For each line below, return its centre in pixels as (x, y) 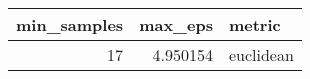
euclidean (261, 54)
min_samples (70, 24)
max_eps (176, 24)
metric (254, 24)
